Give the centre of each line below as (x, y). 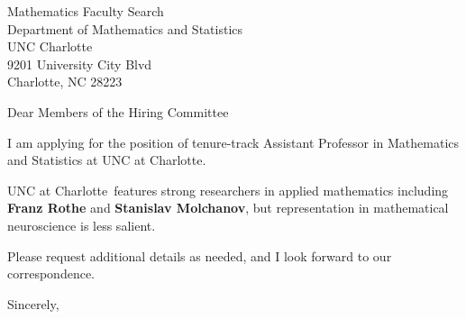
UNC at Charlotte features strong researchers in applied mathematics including (228, 190)
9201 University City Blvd (80, 64)
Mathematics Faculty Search (86, 11)
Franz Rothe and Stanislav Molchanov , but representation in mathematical (228, 208)
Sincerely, (33, 303)
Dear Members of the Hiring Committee (118, 111)
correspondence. (51, 273)
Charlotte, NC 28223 (65, 82)
